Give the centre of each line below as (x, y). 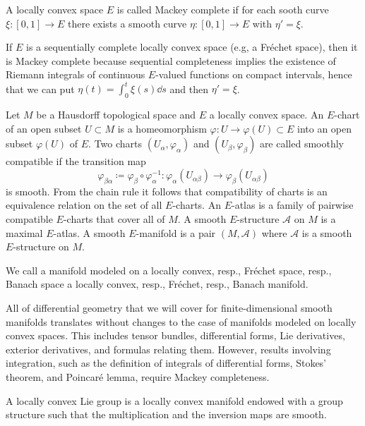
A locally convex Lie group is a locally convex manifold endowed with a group (174, 400)
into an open (325, 128)
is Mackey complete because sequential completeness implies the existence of (171, 60)
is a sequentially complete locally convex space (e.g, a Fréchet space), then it (192, 47)
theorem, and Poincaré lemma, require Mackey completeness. (138, 376)
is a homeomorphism (162, 128)
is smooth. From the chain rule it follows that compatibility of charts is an (167, 191)
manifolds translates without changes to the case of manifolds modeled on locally (181, 321)
